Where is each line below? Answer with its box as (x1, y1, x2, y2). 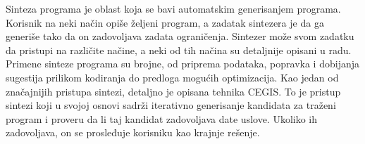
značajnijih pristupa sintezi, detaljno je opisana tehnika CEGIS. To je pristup (6, 84, 341, 98)
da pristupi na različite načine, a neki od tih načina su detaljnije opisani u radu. (6, 42, 352, 57)
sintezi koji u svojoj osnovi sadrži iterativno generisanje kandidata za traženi (6, 98, 336, 112)
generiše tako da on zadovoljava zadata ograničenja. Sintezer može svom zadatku (6, 29, 354, 44)
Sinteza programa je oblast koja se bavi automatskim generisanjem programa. (6, 1, 341, 15)
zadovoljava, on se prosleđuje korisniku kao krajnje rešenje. (6, 125, 260, 140)
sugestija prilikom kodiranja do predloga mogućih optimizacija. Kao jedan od (6, 70, 339, 84)
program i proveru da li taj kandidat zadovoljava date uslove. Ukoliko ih (6, 111, 318, 126)
